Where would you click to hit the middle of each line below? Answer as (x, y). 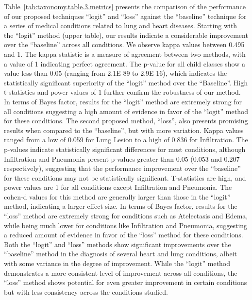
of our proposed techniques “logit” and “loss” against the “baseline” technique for (125, 16)
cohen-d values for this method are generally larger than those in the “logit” (117, 196)
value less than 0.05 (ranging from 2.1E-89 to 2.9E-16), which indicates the (116, 73)
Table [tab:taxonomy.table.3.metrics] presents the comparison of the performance (125, 6)
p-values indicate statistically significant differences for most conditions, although (125, 149)
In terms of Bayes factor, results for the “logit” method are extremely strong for (123, 101)
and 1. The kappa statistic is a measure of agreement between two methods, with (125, 54)
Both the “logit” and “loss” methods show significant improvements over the (118, 244)
